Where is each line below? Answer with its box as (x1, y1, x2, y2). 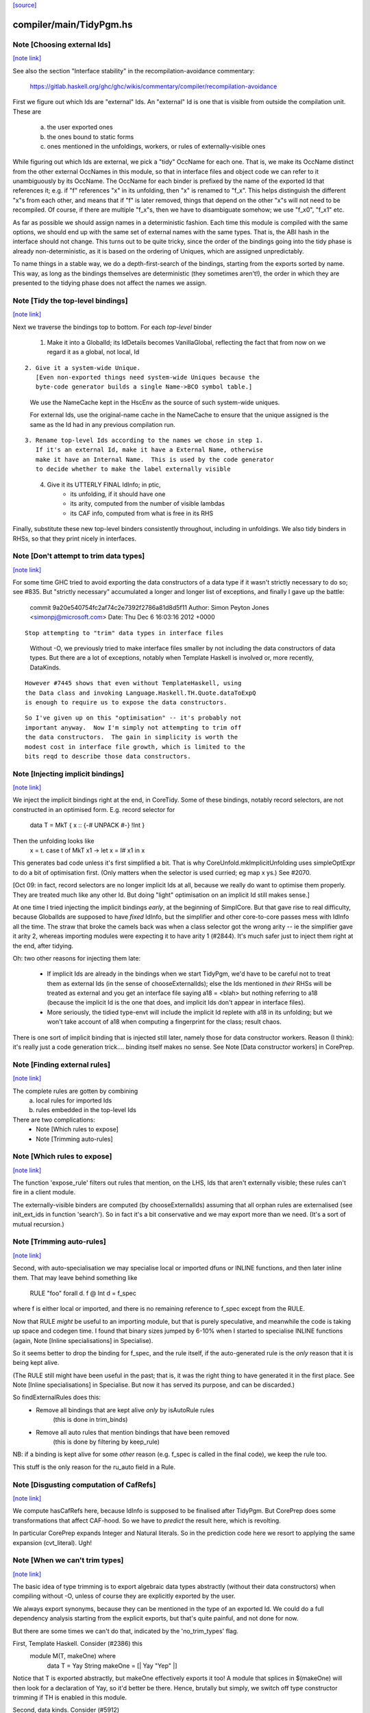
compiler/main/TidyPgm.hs (12, 19, 133, 30)
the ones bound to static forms (47, 132, 134, 140)
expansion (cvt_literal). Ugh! (12, 1538, 92, 1546)
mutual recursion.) (12, 1220, 64, 1228)
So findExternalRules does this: (12, 1393, 101, 1401)
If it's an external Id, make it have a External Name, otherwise (35, 446, 264, 454)
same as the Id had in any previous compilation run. (29, 420, 176, 428)
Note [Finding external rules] (12, 1059, 111, 1069)
